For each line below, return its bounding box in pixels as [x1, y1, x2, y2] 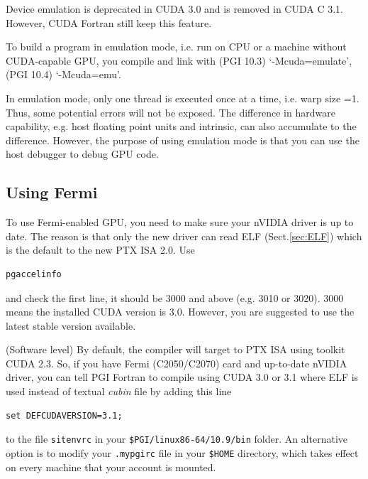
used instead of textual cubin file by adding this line [6, 384, 232, 399]
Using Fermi [6, 181, 98, 203]
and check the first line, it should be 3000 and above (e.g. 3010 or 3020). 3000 [6, 290, 344, 305]
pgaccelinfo [6, 269, 62, 279]
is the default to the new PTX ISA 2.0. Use [6, 242, 195, 257]
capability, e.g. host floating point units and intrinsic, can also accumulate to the [6, 119, 357, 134]
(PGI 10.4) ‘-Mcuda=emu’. [6, 67, 121, 82]
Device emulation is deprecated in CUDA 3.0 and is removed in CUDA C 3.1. [6, 1, 343, 16]
